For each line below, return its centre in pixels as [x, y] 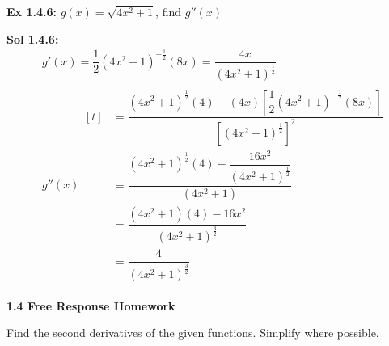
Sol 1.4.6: [33, 38]
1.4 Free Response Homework [91, 305]
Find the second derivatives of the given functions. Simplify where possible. [193, 333]
